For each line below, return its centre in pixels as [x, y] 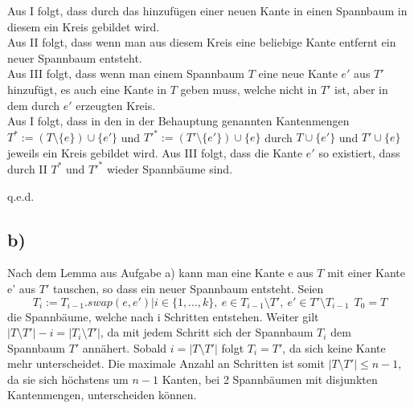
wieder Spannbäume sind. [170, 168]
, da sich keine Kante [334, 347]
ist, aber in [361, 89]
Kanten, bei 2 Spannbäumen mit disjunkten [270, 379]
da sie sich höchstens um [68, 379]
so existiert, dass [359, 152]
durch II [27, 168]
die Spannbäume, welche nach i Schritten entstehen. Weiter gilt [163, 316]
